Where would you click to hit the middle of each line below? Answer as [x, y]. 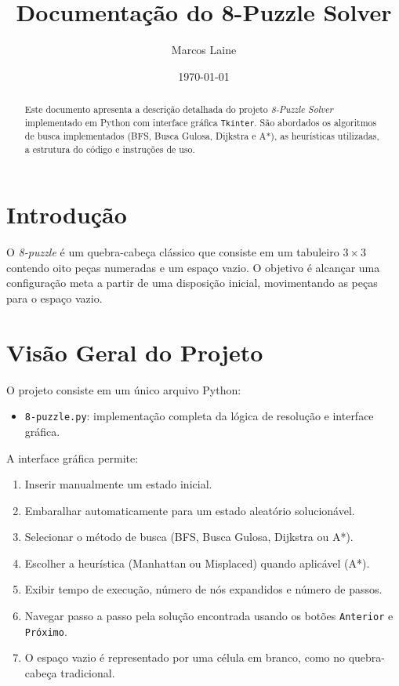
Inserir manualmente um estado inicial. [118, 484]
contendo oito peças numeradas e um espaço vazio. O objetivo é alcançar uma [193, 267]
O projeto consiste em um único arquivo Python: [124, 389]
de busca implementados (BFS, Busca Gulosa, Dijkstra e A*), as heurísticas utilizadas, [202, 135]
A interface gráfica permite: [73, 457]
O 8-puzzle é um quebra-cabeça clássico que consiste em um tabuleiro [173, 252]
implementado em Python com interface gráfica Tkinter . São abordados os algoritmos [201, 122]
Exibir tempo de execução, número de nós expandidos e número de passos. [203, 589]
